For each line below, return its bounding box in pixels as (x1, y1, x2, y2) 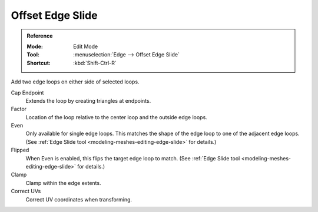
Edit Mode (73, 43, 98, 50)
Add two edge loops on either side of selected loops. (11, 78, 140, 85)
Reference (26, 32, 53, 39)
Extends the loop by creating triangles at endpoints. (25, 97, 151, 104)
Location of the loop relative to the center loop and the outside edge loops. (25, 113, 207, 120)
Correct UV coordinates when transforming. (25, 196, 132, 203)
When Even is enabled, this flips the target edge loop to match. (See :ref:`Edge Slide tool (25, 154, 240, 161)
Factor (11, 106, 26, 113)
